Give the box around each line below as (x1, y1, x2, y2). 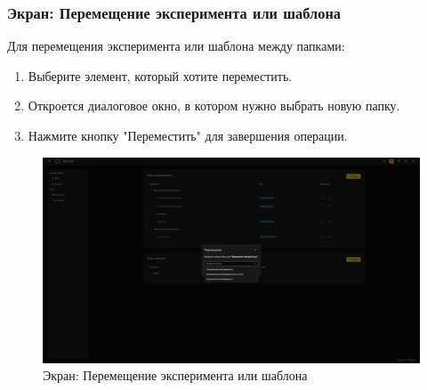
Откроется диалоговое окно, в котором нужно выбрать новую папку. (28, 96, 400, 115)
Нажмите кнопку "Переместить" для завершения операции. (28, 126, 348, 144)
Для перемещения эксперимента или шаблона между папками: (7, 37, 345, 55)
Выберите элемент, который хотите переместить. (28, 66, 293, 85)
